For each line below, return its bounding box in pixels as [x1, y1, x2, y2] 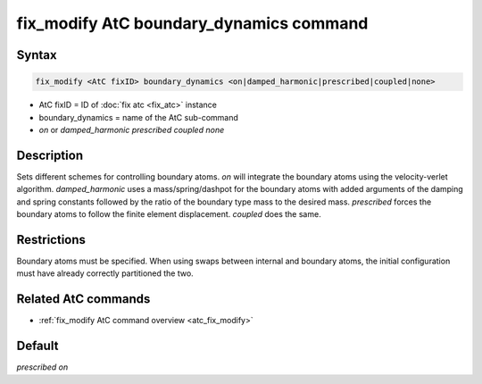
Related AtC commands [16, 291, 151, 307]
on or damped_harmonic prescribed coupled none [38, 124, 225, 135]
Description [16, 147, 84, 163]
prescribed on [16, 362, 69, 372]
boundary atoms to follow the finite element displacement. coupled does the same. [16, 209, 321, 219]
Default [16, 338, 59, 354]
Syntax [16, 47, 57, 63]
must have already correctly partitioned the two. [16, 268, 194, 279]
